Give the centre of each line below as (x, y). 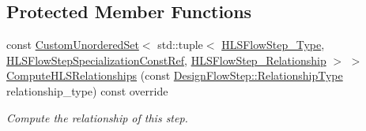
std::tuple (180, 45)
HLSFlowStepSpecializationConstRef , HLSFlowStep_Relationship (166, 60)
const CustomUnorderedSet (73, 45)
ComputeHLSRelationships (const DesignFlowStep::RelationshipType (175, 75)
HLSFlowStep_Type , (273, 45)
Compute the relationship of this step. (97, 117)
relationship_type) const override (87, 90)
